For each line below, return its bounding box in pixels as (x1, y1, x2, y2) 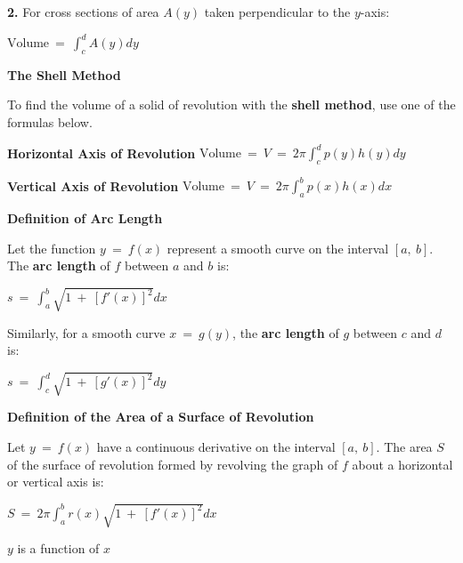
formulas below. (7, 113, 93, 132)
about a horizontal (352, 454, 453, 473)
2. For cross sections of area (7, 3, 159, 20)
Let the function (7, 238, 96, 257)
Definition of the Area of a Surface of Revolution (7, 407, 314, 426)
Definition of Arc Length (7, 209, 163, 228)
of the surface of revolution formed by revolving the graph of (7, 454, 338, 473)
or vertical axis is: (7, 472, 104, 491)
